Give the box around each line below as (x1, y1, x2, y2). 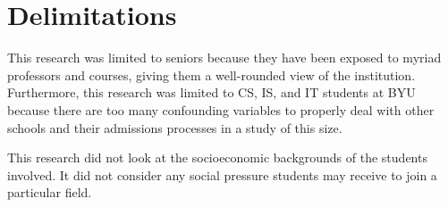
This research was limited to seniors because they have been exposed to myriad (7, 48, 442, 67)
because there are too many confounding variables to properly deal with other (7, 100, 435, 119)
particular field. (7, 183, 92, 202)
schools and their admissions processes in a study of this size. (7, 118, 342, 137)
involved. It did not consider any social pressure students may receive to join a (7, 165, 437, 184)
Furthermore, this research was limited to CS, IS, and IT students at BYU (7, 83, 416, 102)
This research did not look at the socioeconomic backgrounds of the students (7, 148, 427, 167)
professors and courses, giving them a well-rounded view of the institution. (7, 65, 416, 84)
